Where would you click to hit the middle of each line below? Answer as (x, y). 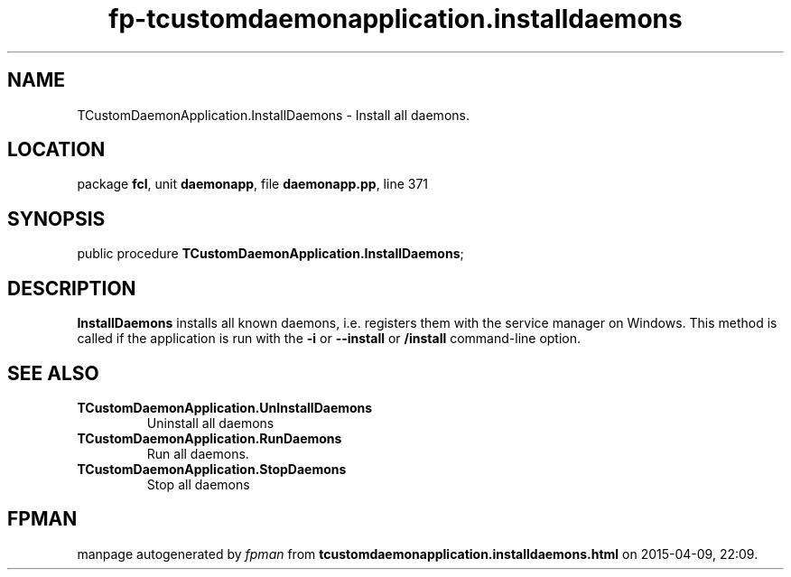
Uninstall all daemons (210, 423)
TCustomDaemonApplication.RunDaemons (209, 438)
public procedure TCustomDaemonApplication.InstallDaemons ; (270, 254)
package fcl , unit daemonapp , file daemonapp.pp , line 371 (253, 184)
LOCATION (56, 150)
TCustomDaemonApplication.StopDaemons (212, 469)
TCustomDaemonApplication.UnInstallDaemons (225, 407)
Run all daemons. (198, 453)
